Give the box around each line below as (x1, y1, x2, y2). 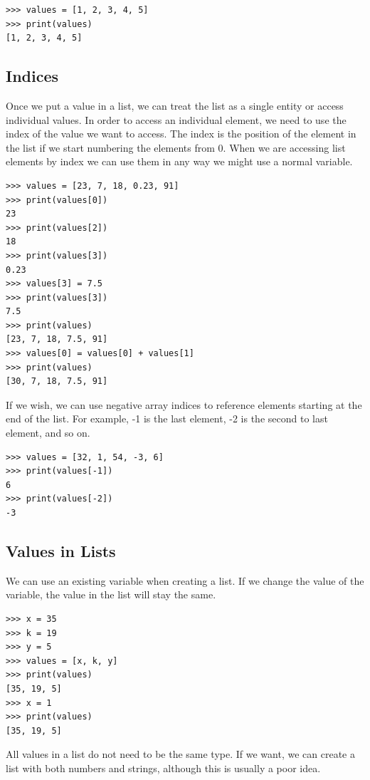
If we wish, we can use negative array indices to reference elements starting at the (6, 397, 362, 412)
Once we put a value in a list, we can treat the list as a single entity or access (6, 98, 344, 113)
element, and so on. (6, 425, 90, 440)
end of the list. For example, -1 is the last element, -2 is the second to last (6, 411, 328, 426)
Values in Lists (6, 540, 116, 561)
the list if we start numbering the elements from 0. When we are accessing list (6, 140, 346, 155)
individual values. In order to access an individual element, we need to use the (6, 112, 347, 127)
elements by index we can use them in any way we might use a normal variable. (6, 154, 353, 169)
